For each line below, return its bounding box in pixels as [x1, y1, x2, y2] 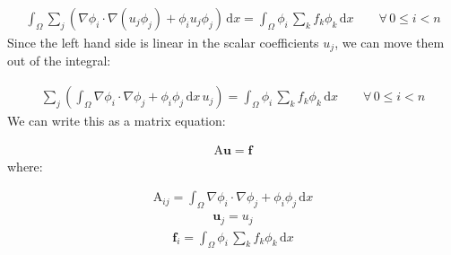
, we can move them [334, 33, 445, 52]
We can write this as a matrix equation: [7, 111, 226, 130]
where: [7, 156, 43, 175]
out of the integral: [7, 51, 111, 70]
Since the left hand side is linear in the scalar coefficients [7, 33, 319, 52]
